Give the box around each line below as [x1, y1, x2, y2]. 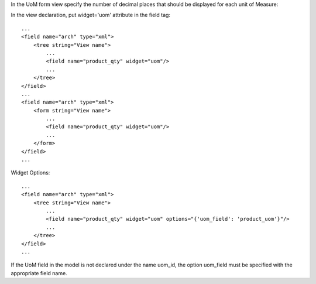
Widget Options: [11, 169, 50, 176]
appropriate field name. [11, 269, 67, 276]
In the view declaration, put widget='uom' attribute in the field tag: [11, 12, 171, 19]
